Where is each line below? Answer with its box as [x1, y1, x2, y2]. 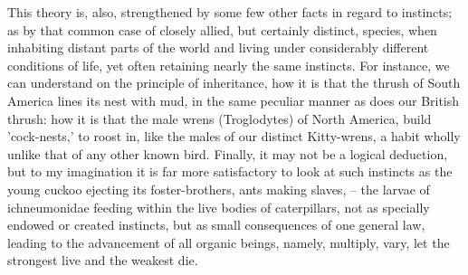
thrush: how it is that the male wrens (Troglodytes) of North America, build [7, 109, 432, 128]
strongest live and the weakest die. [7, 251, 198, 270]
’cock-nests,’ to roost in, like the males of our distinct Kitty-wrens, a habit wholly [7, 127, 461, 146]
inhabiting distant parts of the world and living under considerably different [7, 38, 429, 57]
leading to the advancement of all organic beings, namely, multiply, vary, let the [7, 232, 450, 251]
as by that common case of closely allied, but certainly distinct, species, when [7, 20, 437, 39]
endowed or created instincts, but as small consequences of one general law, [7, 215, 425, 234]
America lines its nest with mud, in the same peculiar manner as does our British [7, 90, 460, 109]
